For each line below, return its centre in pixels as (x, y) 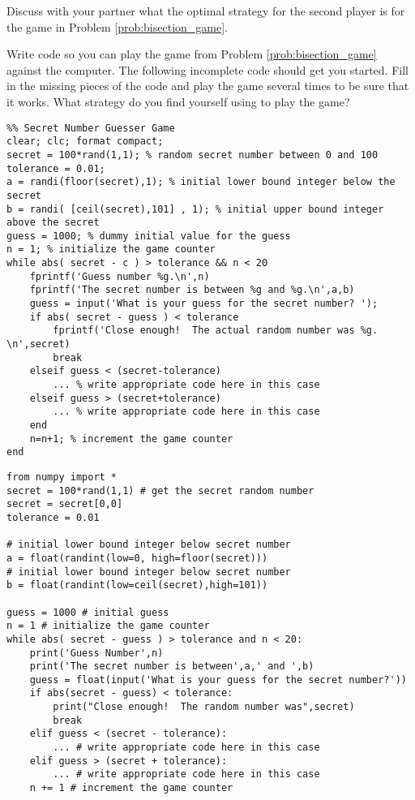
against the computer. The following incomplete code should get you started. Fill (207, 69)
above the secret (53, 223)
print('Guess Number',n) (96, 653)
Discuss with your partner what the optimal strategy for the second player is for (206, 11)
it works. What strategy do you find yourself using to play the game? (178, 101)
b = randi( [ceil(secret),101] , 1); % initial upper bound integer (195, 209)
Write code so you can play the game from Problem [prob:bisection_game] (192, 54)
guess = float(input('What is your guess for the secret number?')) (218, 680)
